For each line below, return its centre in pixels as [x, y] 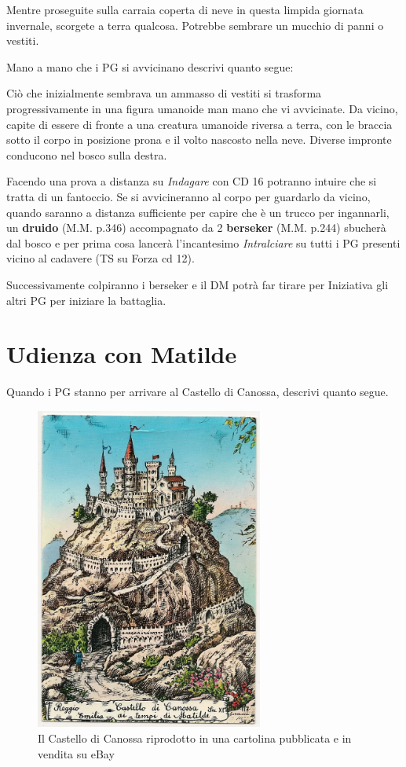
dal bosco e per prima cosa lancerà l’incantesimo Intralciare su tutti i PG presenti [203, 242]
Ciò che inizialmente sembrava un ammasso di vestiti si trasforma [164, 93]
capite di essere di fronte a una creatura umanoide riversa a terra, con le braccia [199, 124]
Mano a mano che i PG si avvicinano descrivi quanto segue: [150, 66]
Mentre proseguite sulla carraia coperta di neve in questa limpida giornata [185, 9]
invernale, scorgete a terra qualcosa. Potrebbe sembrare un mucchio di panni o [195, 25]
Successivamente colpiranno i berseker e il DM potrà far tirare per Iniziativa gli [198, 284]
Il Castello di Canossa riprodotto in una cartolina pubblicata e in [195, 738]
